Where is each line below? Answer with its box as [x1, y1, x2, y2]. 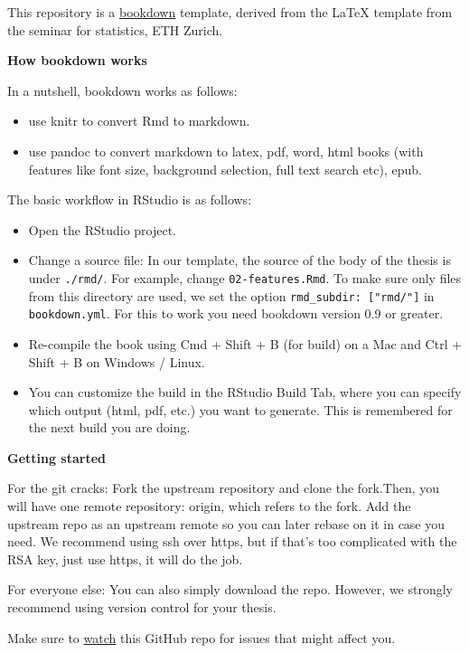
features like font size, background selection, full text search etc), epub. [28, 159, 422, 178]
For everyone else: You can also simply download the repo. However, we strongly [7, 580, 453, 599]
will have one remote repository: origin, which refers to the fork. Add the [7, 497, 411, 516]
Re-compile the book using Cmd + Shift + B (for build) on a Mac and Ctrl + [28, 334, 463, 353]
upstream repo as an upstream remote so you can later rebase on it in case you [7, 514, 446, 533]
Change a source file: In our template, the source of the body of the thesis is [28, 251, 451, 270]
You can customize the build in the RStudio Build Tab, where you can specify [28, 383, 462, 402]
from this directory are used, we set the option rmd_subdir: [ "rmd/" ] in [28, 286, 435, 305]
